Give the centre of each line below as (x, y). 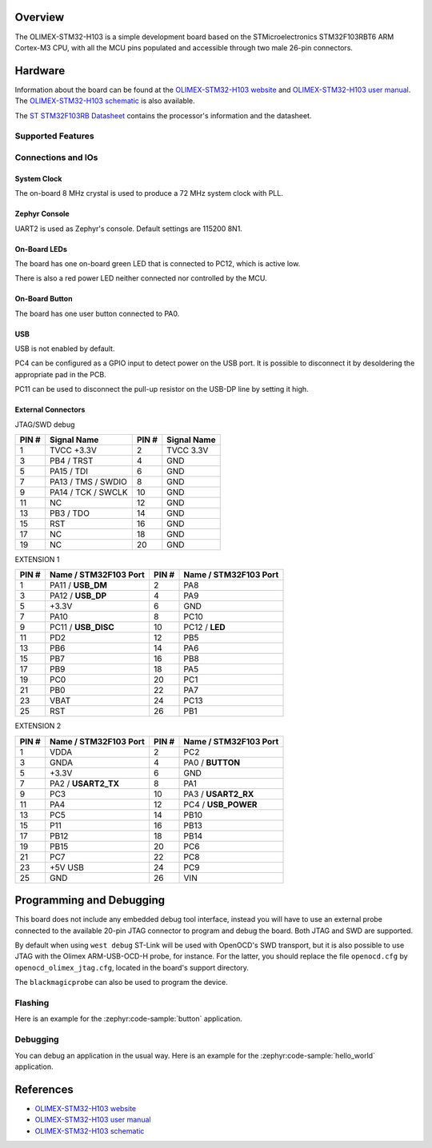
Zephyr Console (42, 214)
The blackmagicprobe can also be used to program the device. (121, 983)
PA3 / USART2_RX (219, 794)
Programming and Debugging (90, 901)
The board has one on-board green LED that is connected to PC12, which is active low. (158, 263)
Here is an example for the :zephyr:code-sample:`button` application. (129, 1018)
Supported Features (55, 136)
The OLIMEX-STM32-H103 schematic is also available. (105, 101)
